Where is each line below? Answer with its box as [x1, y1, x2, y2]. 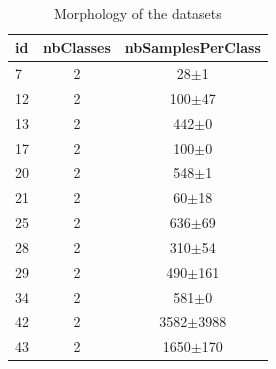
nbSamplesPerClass [124, 37, 261, 58]
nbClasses [43, 37, 111, 58]
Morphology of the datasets [53, 2, 222, 23]
